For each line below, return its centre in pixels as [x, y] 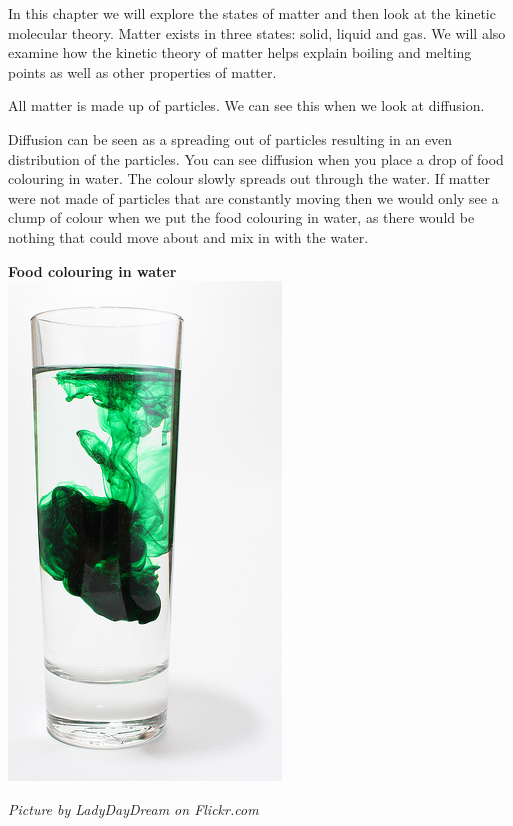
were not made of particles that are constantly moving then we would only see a [253, 197]
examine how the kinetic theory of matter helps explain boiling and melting [240, 52]
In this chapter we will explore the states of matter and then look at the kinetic [252, 13]
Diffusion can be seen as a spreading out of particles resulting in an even [230, 138]
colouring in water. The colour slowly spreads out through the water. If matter [249, 178]
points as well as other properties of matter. [142, 71]
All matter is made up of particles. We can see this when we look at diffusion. [246, 105]
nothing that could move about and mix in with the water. [188, 236]
